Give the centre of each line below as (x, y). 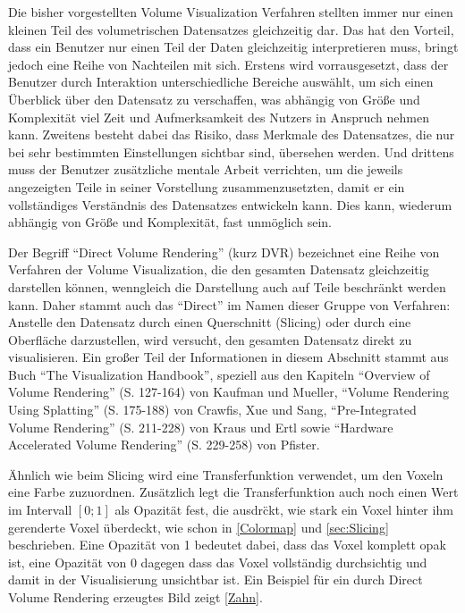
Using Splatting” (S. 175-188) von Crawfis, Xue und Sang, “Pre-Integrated (212, 410)
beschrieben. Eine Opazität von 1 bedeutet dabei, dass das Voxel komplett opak (227, 545)
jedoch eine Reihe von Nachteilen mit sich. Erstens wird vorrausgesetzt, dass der (228, 64)
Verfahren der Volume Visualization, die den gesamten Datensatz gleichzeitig (219, 269)
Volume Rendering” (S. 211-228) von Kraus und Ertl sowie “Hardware (201, 427)
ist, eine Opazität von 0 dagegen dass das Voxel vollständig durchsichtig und (218, 562)
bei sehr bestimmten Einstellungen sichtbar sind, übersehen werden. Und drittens (231, 151)
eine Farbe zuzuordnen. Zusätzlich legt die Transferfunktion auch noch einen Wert (233, 492)
